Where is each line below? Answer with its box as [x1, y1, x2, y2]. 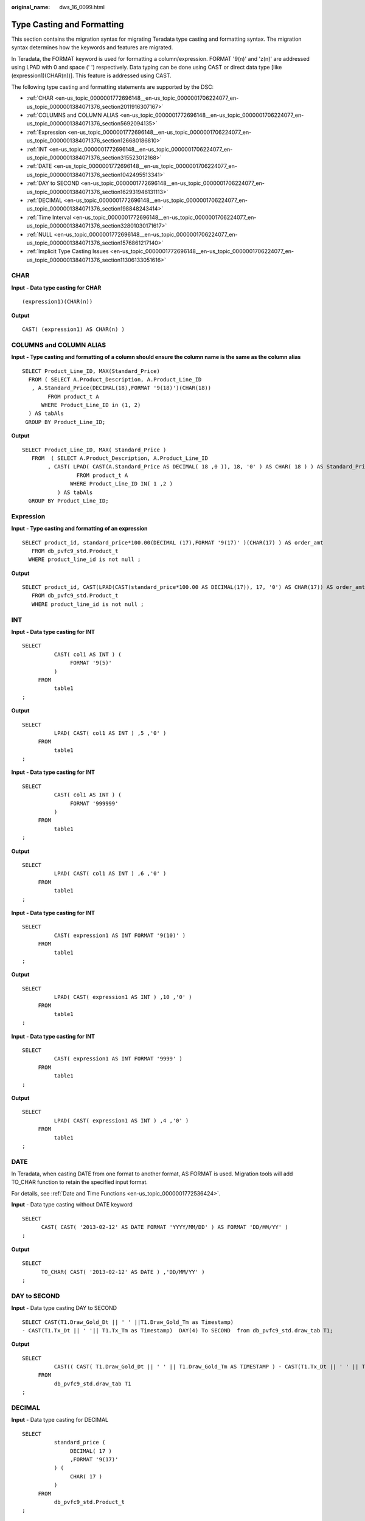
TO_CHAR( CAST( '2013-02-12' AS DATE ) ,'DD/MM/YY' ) [41, 1269, 205, 1275]
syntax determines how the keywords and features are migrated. [11, 44, 173, 51]
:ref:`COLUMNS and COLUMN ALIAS [26, 111, 119, 119]
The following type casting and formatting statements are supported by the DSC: [11, 83, 214, 91]
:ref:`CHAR [26, 94, 54, 102]
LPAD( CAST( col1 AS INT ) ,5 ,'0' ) [54, 729, 167, 736]
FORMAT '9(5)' [70, 660, 113, 666]
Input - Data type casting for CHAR [11, 284, 102, 291]
